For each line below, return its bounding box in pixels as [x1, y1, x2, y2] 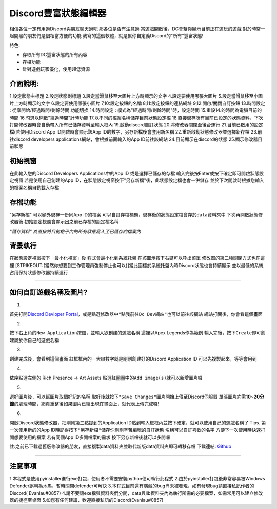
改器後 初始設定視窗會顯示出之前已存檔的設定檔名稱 [9, 219, 119, 225]
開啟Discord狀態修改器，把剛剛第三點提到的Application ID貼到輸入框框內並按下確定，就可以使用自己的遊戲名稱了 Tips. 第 [9, 420, 266, 426]
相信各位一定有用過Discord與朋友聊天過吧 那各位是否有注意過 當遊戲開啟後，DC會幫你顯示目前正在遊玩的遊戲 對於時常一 [9, 26, 266, 32]
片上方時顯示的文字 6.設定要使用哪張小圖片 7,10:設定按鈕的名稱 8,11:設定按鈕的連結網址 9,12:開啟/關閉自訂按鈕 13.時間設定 [9, 100, 265, 106]
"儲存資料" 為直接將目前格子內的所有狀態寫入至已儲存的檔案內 [9, 228, 141, 234]
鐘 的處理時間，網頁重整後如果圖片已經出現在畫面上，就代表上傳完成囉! [9, 401, 160, 407]
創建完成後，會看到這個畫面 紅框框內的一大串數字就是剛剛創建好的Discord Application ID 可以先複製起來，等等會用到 [9, 356, 257, 362]
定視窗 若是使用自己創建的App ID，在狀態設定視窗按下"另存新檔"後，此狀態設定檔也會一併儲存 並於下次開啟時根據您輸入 [9, 177, 264, 183]
